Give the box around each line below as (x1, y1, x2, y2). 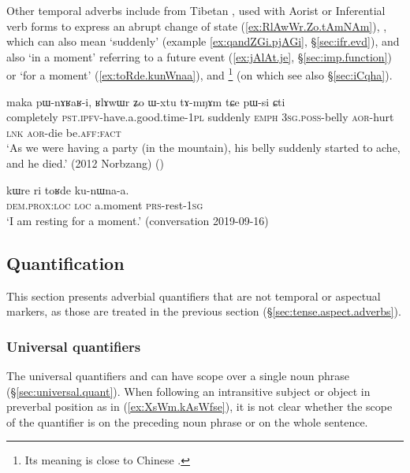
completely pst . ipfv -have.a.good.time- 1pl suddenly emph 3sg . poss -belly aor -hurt (6, 109, 394, 125)
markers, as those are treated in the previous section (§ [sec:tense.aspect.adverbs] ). (6, 303, 401, 320)
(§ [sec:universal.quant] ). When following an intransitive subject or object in (6, 382, 371, 399)
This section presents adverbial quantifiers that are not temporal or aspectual (6, 287, 381, 304)
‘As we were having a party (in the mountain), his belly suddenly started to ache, (6, 139, 401, 156)
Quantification (6, 250, 125, 275)
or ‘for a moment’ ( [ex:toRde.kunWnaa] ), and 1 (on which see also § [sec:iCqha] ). (6, 65, 393, 83)
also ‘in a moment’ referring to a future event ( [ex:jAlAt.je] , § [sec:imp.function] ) (6, 48, 392, 65)
